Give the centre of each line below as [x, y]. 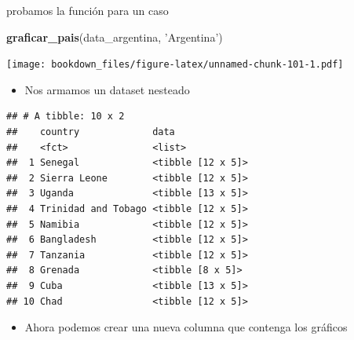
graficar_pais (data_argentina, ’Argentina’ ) [115, 37]
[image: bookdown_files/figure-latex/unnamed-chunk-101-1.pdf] [175, 65]
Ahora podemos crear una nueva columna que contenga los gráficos [186, 327]
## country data [91, 132]
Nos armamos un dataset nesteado [107, 89]
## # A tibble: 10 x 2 [66, 117]
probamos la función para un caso [88, 10]
